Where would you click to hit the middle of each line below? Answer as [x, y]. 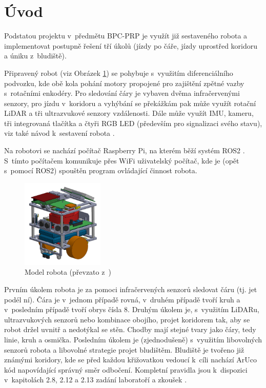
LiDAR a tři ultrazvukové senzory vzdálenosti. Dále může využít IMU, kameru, [129, 113]
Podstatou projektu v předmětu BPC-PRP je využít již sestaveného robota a [126, 36]
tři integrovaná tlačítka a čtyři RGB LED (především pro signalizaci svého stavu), [133, 123]
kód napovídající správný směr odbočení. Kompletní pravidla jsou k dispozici [126, 369]
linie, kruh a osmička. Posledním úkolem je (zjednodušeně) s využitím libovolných [133, 339]
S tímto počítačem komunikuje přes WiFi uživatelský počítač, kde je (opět [122, 160]
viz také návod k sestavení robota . [59, 133]
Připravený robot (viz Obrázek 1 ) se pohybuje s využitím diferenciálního [119, 73]
